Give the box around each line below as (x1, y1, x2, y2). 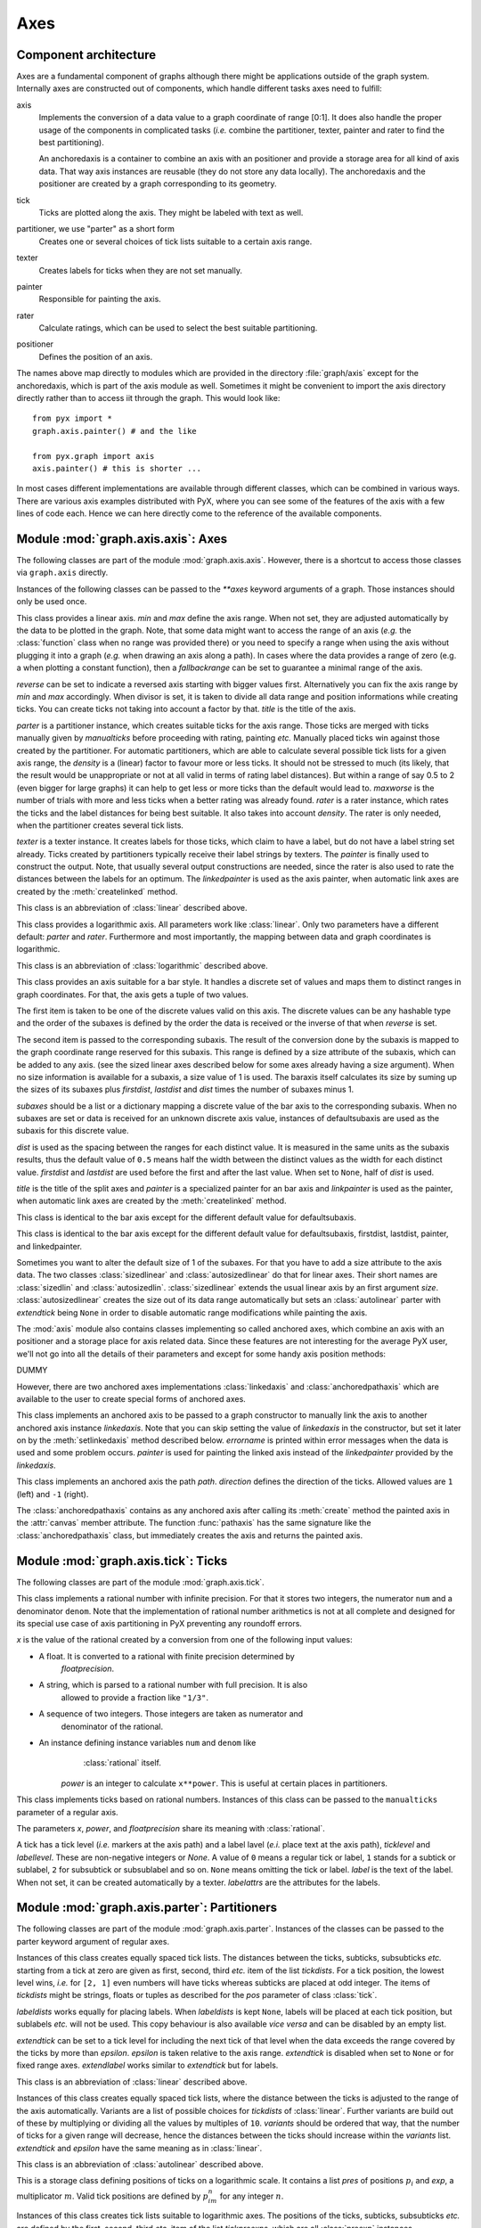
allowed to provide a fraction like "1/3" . (61, 1691, 209, 1702)
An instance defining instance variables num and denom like (38, 1738, 257, 1749)
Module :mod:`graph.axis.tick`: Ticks (16, 1553, 228, 1569)
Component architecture (16, 47, 157, 62)
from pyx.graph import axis (32, 451, 155, 461)
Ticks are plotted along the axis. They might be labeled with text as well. (38, 207, 304, 217)
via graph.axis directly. (16, 567, 109, 578)
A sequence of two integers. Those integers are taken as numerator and (38, 1708, 304, 1719)
